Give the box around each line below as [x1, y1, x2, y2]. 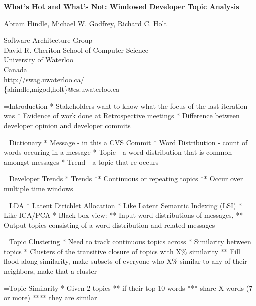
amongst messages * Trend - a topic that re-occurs [4, 156, 159, 167]
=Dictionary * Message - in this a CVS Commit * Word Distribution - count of [4, 137, 248, 147]
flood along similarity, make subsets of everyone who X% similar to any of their [4, 256, 247, 266]
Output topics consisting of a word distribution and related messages [4, 219, 215, 230]
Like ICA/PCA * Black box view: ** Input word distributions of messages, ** [4, 210, 243, 220]
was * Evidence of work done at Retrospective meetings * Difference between [4, 110, 240, 121]
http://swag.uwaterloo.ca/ [4, 74, 84, 84]
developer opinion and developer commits [4, 120, 131, 130]
